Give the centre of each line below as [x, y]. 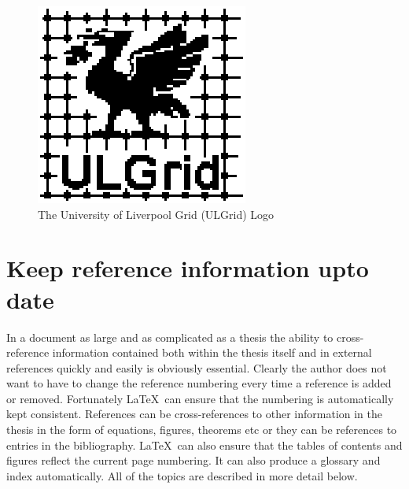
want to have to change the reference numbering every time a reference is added [199, 383]
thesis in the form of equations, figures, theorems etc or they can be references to [202, 430]
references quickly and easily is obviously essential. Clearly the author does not [197, 367]
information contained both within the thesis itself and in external [212, 352]
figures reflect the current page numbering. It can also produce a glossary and [193, 460]
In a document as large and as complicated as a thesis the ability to [170, 337]
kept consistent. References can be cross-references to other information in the [195, 414]
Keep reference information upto [188, 268]
